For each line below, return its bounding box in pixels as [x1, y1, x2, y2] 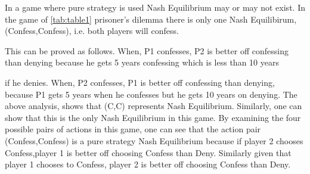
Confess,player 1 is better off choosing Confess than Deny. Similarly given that [5, 146, 292, 159]
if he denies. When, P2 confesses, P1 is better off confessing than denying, [5, 76, 275, 88]
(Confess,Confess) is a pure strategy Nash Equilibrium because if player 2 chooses [5, 134, 303, 147]
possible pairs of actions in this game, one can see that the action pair [5, 123, 261, 135]
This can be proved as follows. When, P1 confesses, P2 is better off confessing [5, 44, 289, 57]
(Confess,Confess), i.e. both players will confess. [5, 24, 179, 37]
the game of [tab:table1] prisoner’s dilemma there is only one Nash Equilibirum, [5, 13, 297, 25]
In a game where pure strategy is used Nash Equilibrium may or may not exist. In [5, 1, 305, 13]
